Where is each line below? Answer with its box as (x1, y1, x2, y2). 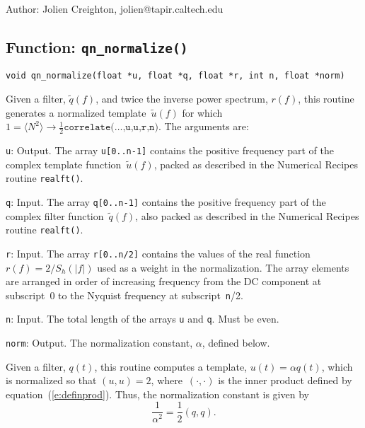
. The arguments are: (158, 119, 249, 134)
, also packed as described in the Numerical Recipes (135, 208, 359, 223)
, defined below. (202, 335, 270, 350)
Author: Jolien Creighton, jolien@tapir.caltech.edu (6, 1, 224, 16)
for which (182, 105, 223, 120)
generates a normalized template (6, 105, 146, 120)
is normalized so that (6, 373, 97, 388)
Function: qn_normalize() (6, 35, 188, 57)
